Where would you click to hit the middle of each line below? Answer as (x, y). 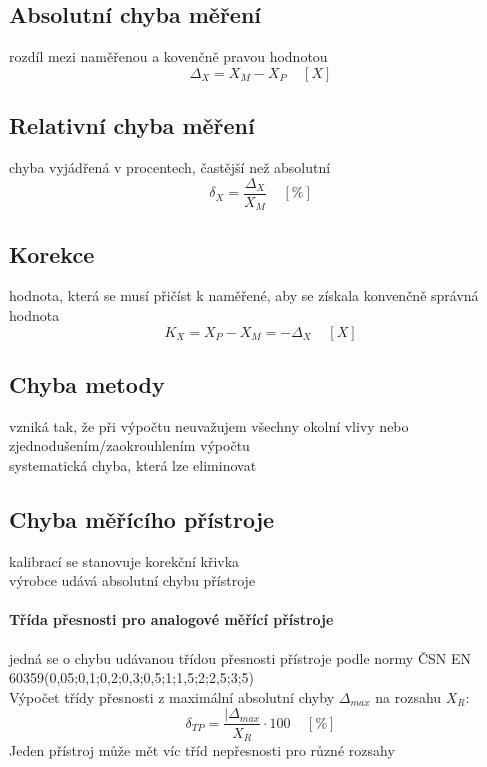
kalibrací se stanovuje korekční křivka (124, 560)
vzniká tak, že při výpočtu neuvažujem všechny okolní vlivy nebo (209, 425)
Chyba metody (87, 383)
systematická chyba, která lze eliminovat (133, 464)
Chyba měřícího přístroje (142, 518)
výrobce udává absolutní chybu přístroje (132, 580)
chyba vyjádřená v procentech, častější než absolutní (170, 167)
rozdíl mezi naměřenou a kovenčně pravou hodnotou (168, 56)
